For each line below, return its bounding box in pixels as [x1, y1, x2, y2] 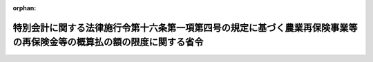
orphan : [12, 4, 37, 12]
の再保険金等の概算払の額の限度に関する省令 [12, 37, 204, 48]
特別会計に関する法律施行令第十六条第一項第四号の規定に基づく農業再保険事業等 [12, 21, 358, 34]
